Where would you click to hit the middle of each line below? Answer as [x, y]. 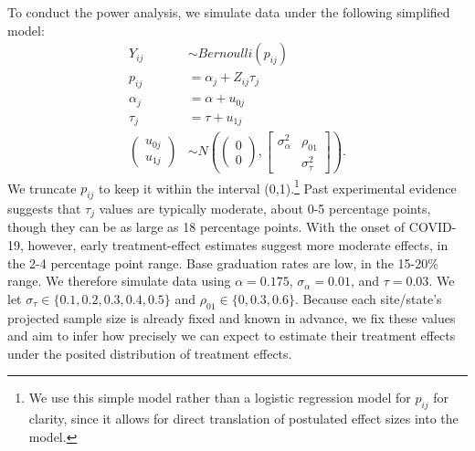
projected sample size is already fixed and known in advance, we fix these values [232, 317]
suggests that [44, 209]
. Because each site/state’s [368, 298]
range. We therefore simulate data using [119, 281]
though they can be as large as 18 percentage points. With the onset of [206, 227]
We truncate [42, 188]
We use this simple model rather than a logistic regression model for [220, 398]
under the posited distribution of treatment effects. [150, 353]
